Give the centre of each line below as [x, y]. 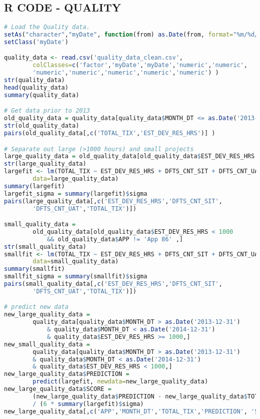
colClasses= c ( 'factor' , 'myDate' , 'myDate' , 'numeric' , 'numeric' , [140, 65]
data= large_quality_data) [76, 179]
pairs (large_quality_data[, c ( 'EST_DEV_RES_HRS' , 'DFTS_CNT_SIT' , [113, 201]
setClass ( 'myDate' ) [36, 42]
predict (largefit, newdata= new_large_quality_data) [120, 382]
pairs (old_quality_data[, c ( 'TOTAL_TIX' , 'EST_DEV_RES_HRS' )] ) [110, 133]
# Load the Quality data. [47, 27]
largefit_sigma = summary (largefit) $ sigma [76, 193]
